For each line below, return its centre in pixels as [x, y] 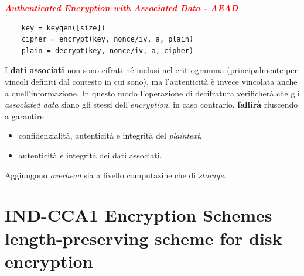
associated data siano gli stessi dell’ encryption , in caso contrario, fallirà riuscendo [151, 104]
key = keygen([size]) [63, 28]
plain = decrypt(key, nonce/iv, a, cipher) [107, 51]
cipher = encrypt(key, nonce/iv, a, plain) [107, 39]
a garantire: [25, 115]
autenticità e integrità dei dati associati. [90, 155]
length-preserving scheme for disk [144, 238]
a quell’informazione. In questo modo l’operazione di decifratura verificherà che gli [152, 93]
